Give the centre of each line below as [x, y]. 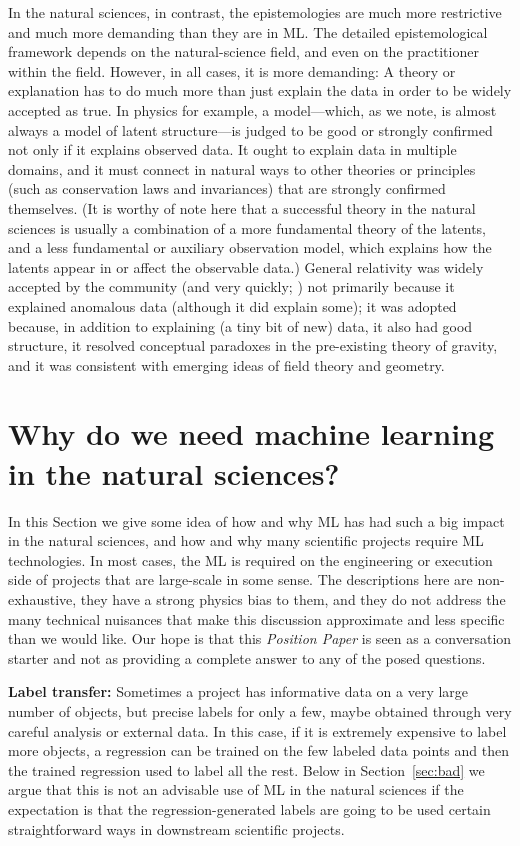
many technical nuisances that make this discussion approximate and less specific [256, 618]
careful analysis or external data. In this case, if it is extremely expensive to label [257, 730]
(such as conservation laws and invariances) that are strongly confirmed [227, 188]
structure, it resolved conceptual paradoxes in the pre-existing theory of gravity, [253, 345]
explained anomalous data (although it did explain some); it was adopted [232, 305]
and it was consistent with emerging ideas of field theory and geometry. [226, 364]
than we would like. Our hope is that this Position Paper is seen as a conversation [260, 638]
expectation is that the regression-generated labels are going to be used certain [249, 808]
